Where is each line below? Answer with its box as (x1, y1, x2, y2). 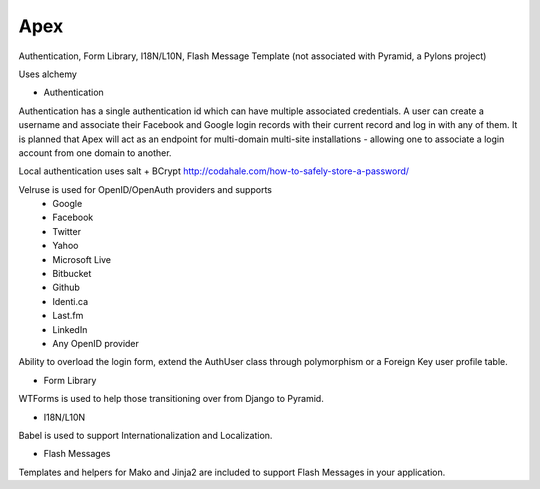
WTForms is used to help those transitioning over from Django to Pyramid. (18, 393, 324, 405)
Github (52, 281, 80, 294)
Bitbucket (52, 268, 92, 280)
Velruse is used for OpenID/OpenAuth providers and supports (18, 183, 272, 195)
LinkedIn (52, 323, 88, 335)
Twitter (52, 225, 82, 237)
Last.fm (52, 310, 84, 322)
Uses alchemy (18, 68, 77, 80)
